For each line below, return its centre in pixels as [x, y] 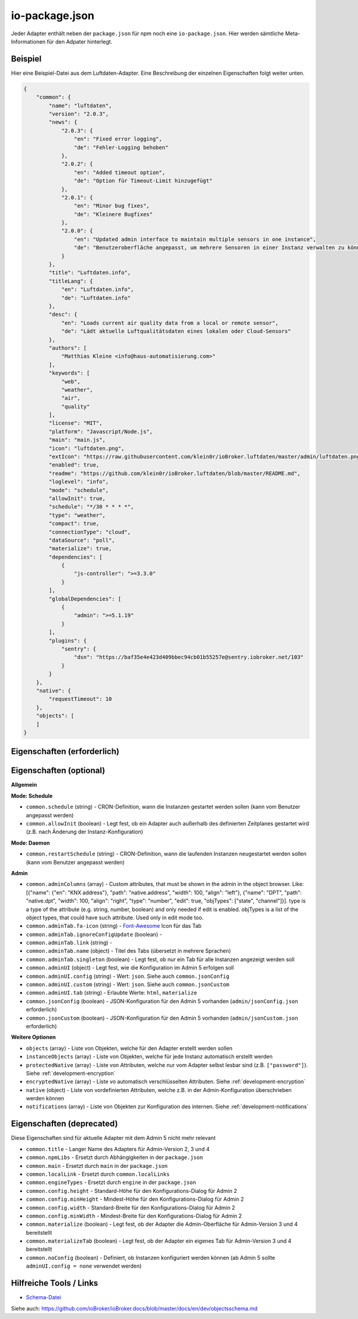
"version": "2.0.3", [79, 114]
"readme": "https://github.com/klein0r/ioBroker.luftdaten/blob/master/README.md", [175, 473]
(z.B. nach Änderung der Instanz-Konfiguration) [84, 832]
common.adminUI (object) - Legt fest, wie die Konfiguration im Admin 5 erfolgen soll [130, 968]
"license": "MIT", [75, 423]
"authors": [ [68, 348]
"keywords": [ [69, 373]
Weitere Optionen [33, 1037]
